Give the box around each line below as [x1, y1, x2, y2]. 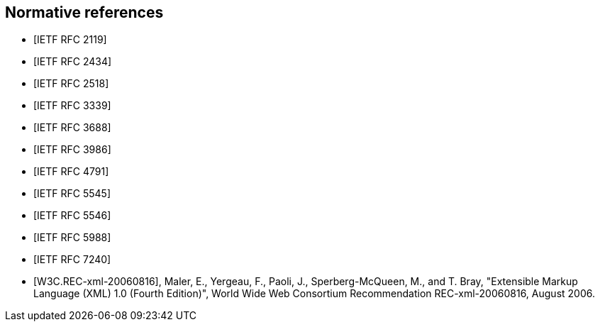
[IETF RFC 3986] [33, 143, 111, 156]
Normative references [5, 4, 164, 21]
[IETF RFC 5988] [33, 231, 111, 244]
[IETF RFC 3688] [33, 121, 111, 134]
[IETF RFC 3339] [33, 99, 111, 112]
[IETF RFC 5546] [33, 209, 111, 222]
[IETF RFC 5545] [33, 187, 111, 200]
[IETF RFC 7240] [33, 253, 111, 266]
